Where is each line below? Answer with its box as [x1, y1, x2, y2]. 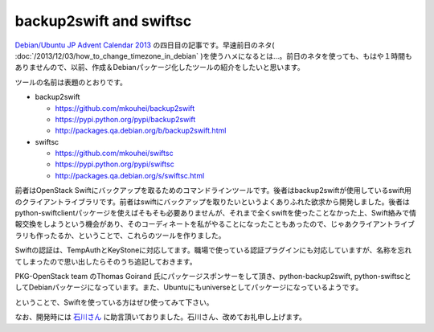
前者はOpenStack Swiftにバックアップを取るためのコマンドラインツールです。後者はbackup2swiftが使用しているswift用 [14, 186, 411, 195]
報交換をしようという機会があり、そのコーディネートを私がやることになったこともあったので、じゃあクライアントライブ [14, 219, 416, 229]
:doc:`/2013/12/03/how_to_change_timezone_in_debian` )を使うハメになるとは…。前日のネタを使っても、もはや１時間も [14, 51, 413, 60]
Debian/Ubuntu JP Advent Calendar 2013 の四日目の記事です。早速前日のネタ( [14, 40, 275, 50]
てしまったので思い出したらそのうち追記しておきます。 [14, 256, 197, 266]
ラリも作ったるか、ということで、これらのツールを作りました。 [14, 230, 226, 240]
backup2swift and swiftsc [14, 12, 192, 30]
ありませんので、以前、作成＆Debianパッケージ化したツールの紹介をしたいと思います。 [14, 63, 305, 72]
